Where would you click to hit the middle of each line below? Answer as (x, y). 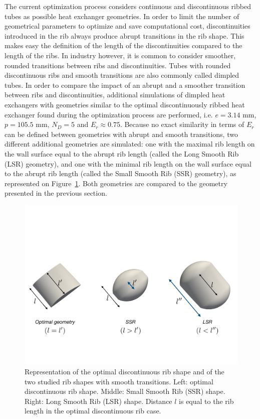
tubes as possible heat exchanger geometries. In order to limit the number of (122, 16)
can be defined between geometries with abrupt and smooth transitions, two (121, 134)
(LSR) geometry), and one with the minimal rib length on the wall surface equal (128, 163)
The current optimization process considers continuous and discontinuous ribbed (128, 6)
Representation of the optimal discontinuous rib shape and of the (124, 372)
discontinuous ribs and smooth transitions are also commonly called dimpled (122, 75)
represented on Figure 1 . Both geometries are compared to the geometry (116, 183)
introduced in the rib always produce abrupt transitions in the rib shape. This (124, 35)
